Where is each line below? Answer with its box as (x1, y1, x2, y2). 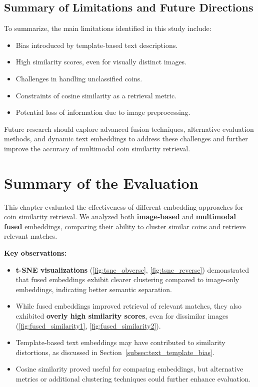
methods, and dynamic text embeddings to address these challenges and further (4, 133, 248, 144)
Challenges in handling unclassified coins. (15, 73, 142, 83)
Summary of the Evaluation (4, 172, 198, 193)
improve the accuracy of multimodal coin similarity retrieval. (4, 143, 190, 153)
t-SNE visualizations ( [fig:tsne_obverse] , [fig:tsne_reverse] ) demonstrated (15, 264, 249, 275)
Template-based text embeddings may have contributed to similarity (15, 337, 225, 348)
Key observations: (4, 248, 67, 258)
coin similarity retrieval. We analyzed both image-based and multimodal (4, 211, 236, 222)
